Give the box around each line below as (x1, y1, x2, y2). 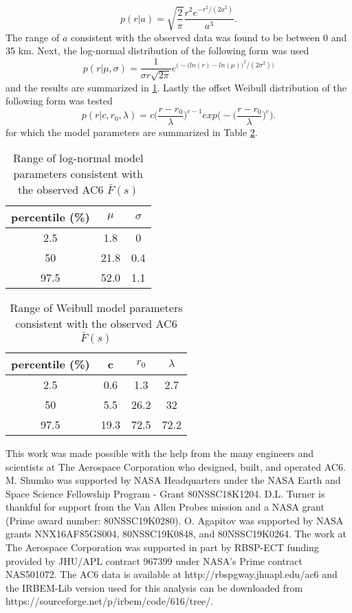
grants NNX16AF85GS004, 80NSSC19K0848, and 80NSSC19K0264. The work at (5, 526, 346, 541)
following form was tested (5, 93, 113, 108)
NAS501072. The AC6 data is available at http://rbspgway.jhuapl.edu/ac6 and (5, 567, 338, 581)
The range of (5, 30, 60, 44)
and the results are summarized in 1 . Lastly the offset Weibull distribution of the (5, 80, 346, 94)
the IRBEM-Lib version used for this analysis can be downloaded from (5, 580, 303, 594)
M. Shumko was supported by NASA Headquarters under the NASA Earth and (5, 473, 341, 487)
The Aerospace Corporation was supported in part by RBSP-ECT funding (5, 540, 319, 555)
